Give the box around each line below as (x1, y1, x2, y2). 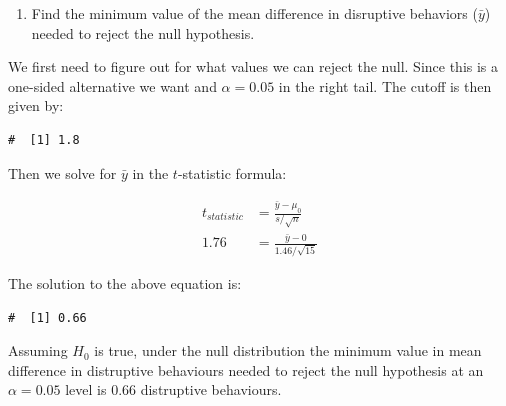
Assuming (8, 340, 68, 361)
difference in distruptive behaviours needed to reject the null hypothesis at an (8, 359, 484, 380)
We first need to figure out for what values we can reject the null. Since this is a (8, 56, 499, 77)
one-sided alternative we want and (8, 75, 217, 96)
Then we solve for (8, 162, 117, 183)
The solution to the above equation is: (8, 272, 242, 293)
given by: (8, 95, 64, 116)
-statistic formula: (177, 162, 287, 183)
